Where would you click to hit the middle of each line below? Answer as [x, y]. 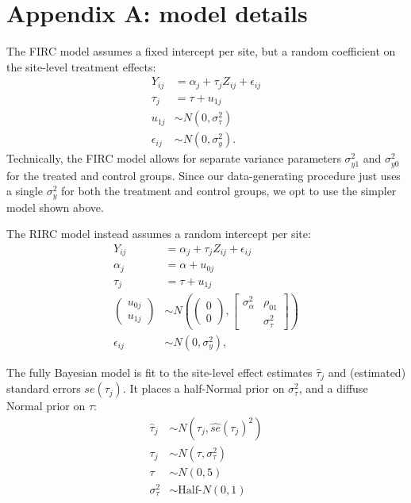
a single [25, 191]
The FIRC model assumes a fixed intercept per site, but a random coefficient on [201, 51]
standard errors [44, 388]
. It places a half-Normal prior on [204, 388]
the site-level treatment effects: [81, 66]
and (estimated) [367, 372]
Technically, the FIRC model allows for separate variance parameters [174, 158]
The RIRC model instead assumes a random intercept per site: [159, 234]
